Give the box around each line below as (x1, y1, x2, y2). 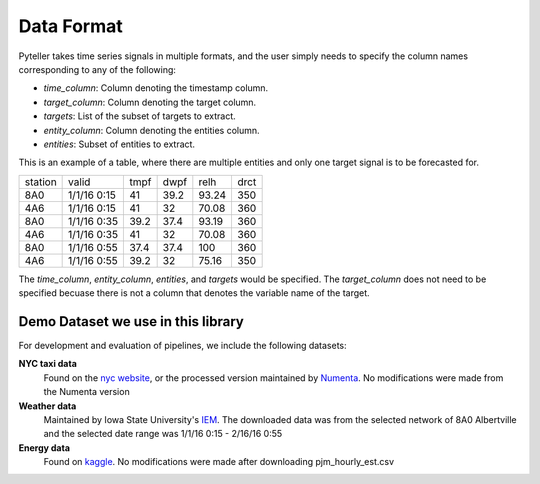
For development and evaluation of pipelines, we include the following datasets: (18, 339, 347, 351)
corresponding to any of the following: (18, 63, 177, 75)
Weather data (18, 400, 77, 412)
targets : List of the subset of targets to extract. (43, 110, 237, 122)
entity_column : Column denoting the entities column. (43, 124, 260, 136)
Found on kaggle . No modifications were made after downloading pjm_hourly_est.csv (43, 456, 395, 468)
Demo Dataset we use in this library (18, 313, 244, 330)
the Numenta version (43, 386, 130, 398)
